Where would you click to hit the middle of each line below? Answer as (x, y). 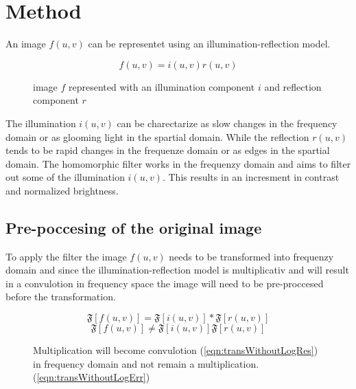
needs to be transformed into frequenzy (251, 256)
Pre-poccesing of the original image (134, 227)
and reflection (293, 86)
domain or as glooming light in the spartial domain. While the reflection (157, 136)
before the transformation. (61, 297)
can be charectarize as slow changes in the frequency (227, 123)
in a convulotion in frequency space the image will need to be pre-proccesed (165, 283)
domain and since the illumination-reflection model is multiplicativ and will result (177, 270)
